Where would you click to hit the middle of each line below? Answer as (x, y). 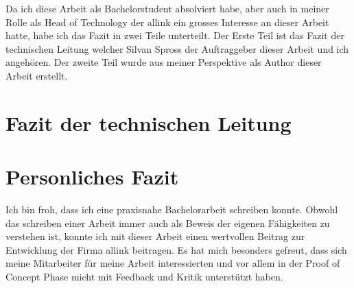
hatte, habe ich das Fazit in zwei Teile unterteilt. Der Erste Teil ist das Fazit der (175, 35)
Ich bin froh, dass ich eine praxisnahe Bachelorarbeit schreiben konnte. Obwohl (172, 209)
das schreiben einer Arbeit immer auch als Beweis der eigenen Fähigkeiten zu (168, 223)
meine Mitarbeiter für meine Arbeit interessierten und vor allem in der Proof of (173, 263)
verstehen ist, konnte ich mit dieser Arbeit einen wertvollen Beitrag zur (155, 236)
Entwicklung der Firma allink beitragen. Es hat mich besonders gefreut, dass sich (176, 249)
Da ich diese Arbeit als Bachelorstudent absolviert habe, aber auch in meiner (167, 8)
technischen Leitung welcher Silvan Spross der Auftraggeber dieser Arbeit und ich (177, 48)
